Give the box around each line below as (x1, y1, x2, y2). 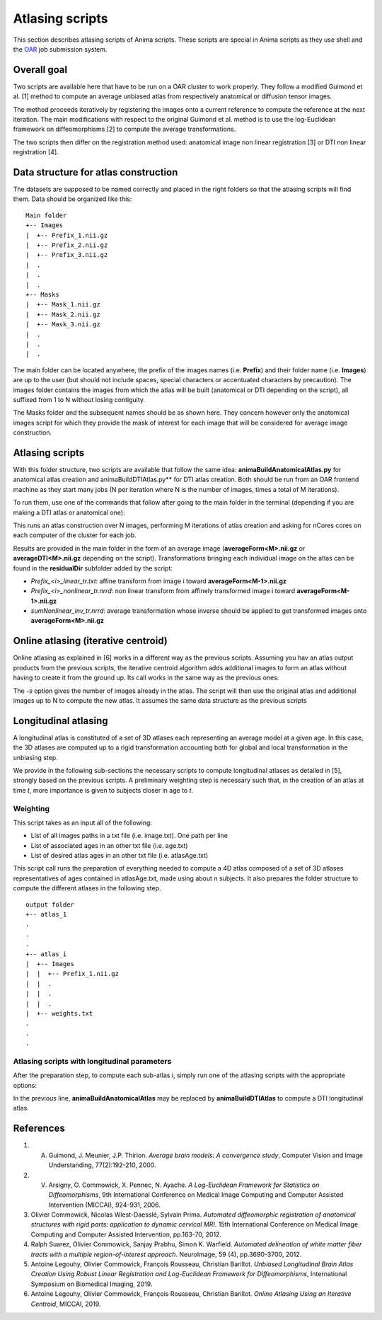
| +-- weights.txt (25, 1009, 93, 1017)
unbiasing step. (13, 753, 58, 762)
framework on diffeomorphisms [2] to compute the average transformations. (13, 125, 236, 134)
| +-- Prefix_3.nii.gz (25, 251, 108, 259)
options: (13, 1081, 37, 1089)
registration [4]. (13, 148, 59, 156)
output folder (25, 900, 74, 909)
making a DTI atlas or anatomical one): (13, 508, 125, 517)
